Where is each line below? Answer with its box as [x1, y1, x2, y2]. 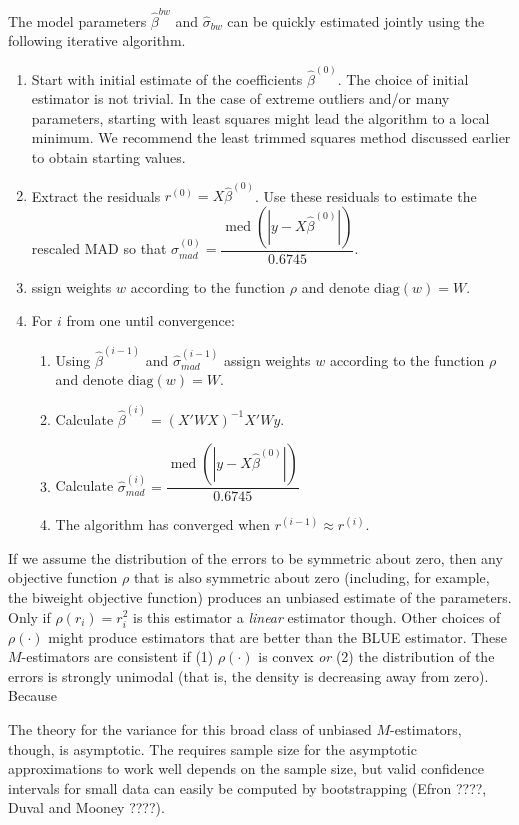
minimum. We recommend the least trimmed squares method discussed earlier [31, 127, 511, 148]
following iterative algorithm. [8, 30, 186, 51]
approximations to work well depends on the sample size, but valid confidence [8, 758, 484, 779]
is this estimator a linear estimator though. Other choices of [133, 606, 501, 627]
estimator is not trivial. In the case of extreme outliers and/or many [31, 88, 450, 109]
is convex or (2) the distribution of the [258, 646, 495, 667]
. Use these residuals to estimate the [254, 185, 477, 206]
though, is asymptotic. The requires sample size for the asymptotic [8, 738, 417, 759]
